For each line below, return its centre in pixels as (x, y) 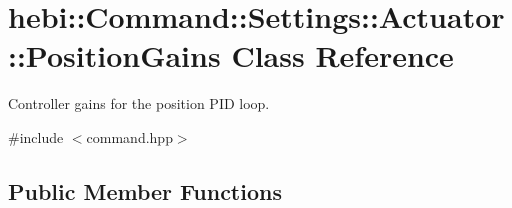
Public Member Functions (145, 190)
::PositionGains (114, 55)
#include (36, 136)
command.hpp (129, 136)
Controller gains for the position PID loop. (139, 103)
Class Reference (342, 55)
